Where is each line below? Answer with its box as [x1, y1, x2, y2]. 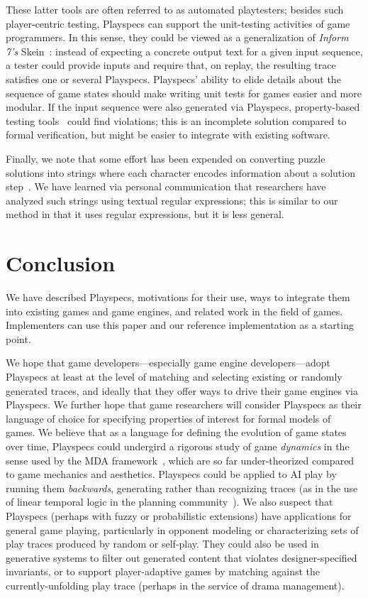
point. [6, 331, 31, 346]
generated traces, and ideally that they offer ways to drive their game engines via [6, 383, 358, 398]
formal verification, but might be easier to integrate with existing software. [6, 127, 330, 142]
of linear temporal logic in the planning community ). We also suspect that [6, 494, 333, 509]
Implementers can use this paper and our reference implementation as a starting [6, 317, 354, 332]
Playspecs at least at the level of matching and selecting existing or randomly [6, 369, 342, 384]
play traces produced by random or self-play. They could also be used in [6, 536, 319, 551]
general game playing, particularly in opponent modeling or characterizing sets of [6, 522, 359, 537]
